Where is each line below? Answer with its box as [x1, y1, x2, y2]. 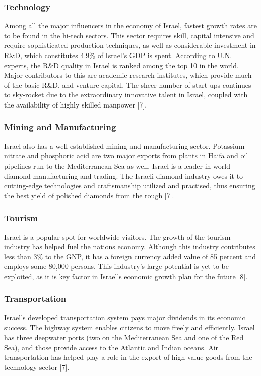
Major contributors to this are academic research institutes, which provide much [4, 70, 252, 80]
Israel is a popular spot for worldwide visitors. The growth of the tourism [4, 231, 231, 242]
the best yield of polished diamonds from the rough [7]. [4, 190, 174, 200]
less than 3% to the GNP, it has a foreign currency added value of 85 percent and [4, 251, 256, 261]
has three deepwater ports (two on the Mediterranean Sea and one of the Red [4, 332, 244, 342]
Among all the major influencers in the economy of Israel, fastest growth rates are [4, 20, 257, 31]
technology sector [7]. [4, 361, 70, 372]
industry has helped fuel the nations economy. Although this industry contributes [4, 241, 255, 252]
